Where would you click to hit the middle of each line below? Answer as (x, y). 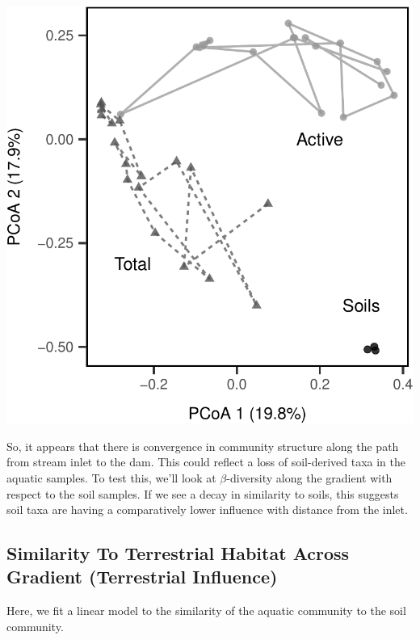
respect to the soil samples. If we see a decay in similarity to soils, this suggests (203, 493)
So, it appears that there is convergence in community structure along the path (203, 446)
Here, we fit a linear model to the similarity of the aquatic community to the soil (206, 611)
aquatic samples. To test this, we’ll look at (111, 477)
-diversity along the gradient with (309, 477)
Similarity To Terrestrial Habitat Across (178, 553)
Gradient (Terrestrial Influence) (142, 577)
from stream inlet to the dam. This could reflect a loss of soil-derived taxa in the (206, 462)
